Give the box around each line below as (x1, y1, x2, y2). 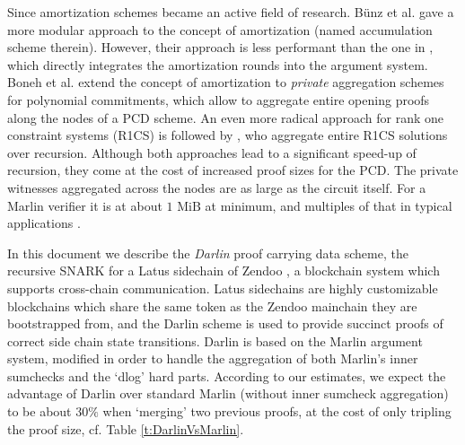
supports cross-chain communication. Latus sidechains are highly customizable (7, 278, 438, 297)
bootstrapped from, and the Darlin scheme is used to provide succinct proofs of (7, 314, 443, 333)
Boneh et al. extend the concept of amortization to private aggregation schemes (7, 73, 444, 92)
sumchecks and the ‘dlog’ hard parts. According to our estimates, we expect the (7, 366, 446, 385)
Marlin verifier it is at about (7, 196, 162, 214)
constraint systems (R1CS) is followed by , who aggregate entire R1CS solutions (7, 126, 448, 144)
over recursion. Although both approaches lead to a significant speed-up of (7, 143, 417, 161)
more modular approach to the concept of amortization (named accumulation (7, 20, 433, 39)
